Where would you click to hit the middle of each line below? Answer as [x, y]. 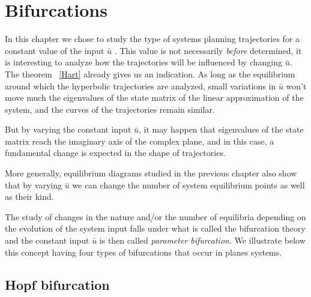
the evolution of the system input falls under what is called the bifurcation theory [155, 228]
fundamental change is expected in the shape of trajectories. [115, 153]
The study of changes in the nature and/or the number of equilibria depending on [155, 216]
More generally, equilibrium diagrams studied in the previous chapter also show [151, 173]
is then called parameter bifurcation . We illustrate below [202, 240]
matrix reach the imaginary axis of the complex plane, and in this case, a [140, 141]
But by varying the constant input [68, 129]
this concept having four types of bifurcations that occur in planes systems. [143, 252]
